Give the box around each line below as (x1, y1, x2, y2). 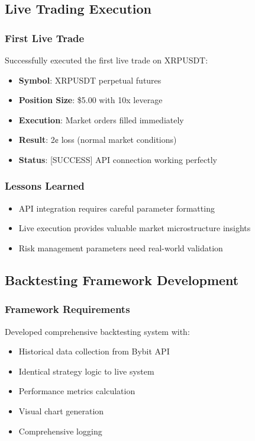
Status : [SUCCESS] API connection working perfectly (18, 153, 218, 165)
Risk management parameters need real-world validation (18, 241, 223, 254)
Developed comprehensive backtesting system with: (5, 325, 190, 337)
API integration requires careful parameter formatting (18, 202, 215, 214)
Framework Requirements (5, 302, 130, 317)
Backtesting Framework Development (5, 270, 239, 289)
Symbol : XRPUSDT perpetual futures (18, 73, 162, 86)
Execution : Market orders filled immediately (18, 113, 184, 126)
